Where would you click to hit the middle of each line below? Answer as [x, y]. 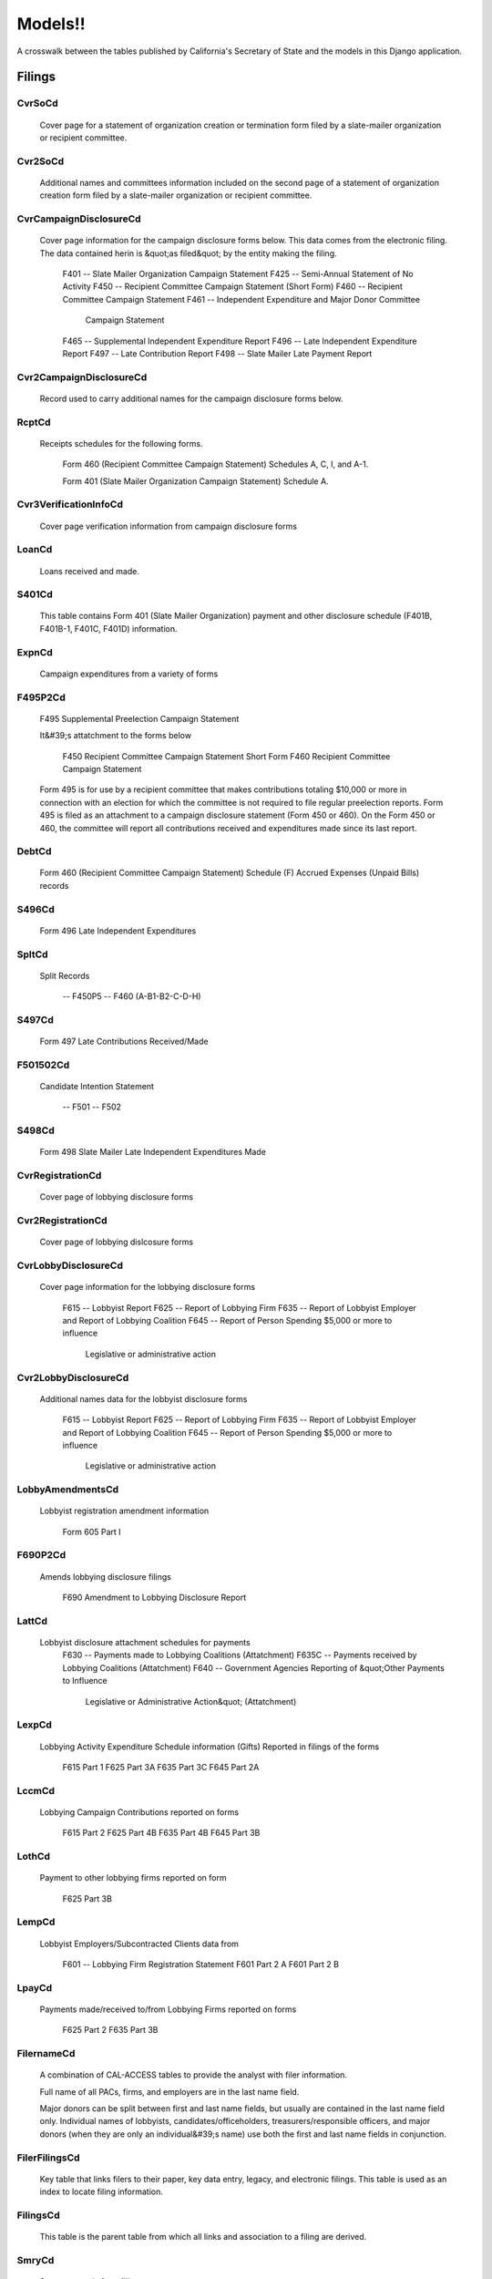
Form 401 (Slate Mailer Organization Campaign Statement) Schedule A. [195, 481]
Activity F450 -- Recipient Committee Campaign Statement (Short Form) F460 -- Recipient [232, 286]
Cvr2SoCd [41, 161]
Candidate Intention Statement [97, 1087]
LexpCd [34, 1725]
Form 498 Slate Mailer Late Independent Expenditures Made [153, 1152]
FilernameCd [46, 2054]
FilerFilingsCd [49, 2158]
